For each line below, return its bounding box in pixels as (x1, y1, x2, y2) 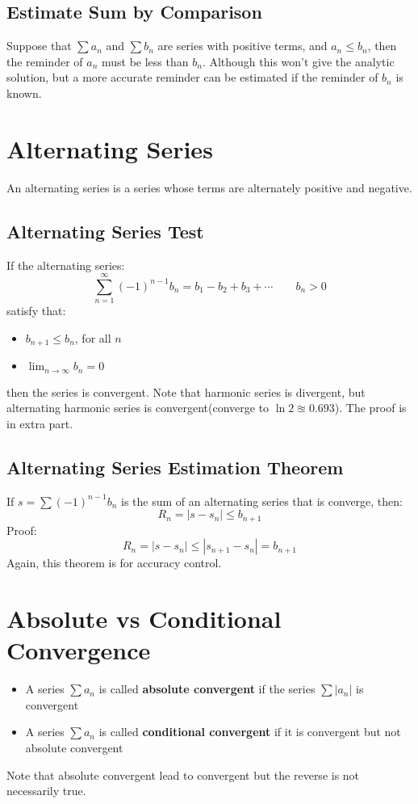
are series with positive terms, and (157, 37, 328, 54)
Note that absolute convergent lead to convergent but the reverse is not (6, 766, 360, 783)
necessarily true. (6, 782, 86, 799)
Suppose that (6, 37, 72, 54)
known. (6, 84, 42, 101)
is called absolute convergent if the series (98, 680, 316, 697)
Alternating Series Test (6, 218, 204, 243)
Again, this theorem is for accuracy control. (6, 554, 222, 571)
